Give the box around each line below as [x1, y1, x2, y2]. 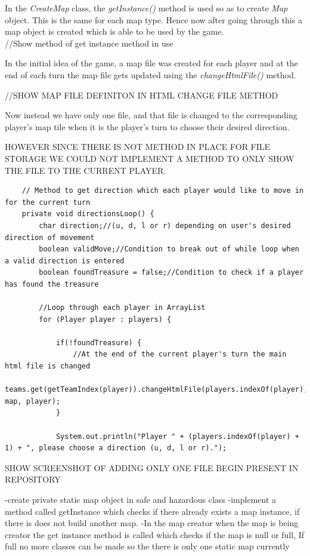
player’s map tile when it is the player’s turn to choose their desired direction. [5, 120, 290, 133]
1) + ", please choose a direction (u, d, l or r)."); [5, 444, 227, 453]
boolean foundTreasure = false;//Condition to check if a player [39, 268, 304, 277]
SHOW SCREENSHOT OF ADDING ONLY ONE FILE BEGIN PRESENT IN [5, 461, 299, 474]
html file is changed [5, 362, 91, 371]
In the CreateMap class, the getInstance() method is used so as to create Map [5, 2, 288, 14]
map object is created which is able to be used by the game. [5, 25, 224, 38]
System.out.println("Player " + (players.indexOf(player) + [55, 432, 299, 441]
